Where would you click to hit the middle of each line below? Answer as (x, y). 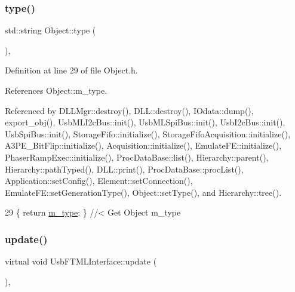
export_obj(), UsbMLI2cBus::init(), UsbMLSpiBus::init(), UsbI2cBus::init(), (145, 122)
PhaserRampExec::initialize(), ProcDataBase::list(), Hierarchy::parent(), (137, 157)
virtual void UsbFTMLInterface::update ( (81, 261)
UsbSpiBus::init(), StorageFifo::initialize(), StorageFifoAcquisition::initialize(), (148, 133)
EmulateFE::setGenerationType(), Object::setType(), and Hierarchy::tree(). (143, 192)
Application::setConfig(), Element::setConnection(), (99, 181)
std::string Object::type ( (50, 30)
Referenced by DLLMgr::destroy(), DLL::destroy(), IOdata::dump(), (129, 110)
